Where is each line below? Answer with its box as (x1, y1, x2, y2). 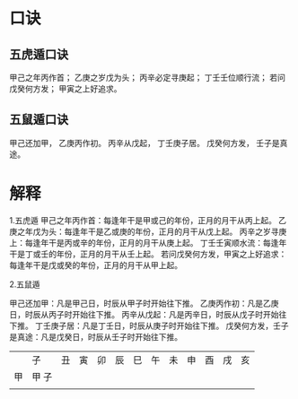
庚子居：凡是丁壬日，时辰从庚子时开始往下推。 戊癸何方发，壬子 (50, 320, 289, 331)
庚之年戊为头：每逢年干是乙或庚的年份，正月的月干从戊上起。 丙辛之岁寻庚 (9, 226, 287, 237)
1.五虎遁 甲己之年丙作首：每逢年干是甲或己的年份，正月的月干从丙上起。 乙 (9, 214, 287, 225)
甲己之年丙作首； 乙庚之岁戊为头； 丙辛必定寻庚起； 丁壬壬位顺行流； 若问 (9, 73, 285, 82)
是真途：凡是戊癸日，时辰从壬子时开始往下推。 (9, 331, 182, 342)
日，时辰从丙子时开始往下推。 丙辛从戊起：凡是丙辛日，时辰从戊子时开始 (9, 308, 279, 319)
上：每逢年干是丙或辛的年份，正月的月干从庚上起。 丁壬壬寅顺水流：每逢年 (9, 237, 287, 247)
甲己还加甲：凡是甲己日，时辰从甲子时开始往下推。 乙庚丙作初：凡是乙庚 (9, 298, 279, 308)
